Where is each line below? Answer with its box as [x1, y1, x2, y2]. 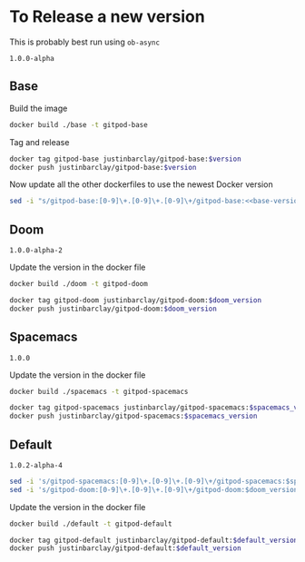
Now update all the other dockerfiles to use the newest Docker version [9, 179, 274, 190]
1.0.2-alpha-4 [9, 460, 64, 469]
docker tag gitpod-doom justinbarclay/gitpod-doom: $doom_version [9, 295, 261, 305]
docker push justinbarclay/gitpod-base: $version [9, 163, 197, 172]
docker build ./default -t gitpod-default [9, 519, 172, 528]
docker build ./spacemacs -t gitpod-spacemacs [9, 387, 189, 396]
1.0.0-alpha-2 [9, 246, 64, 255]
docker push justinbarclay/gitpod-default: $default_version [9, 544, 242, 553]
